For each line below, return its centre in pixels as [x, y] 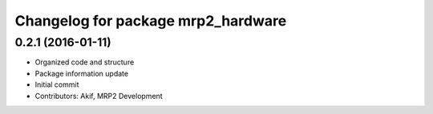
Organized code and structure [85, 62]
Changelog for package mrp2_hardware [151, 21]
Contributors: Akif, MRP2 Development [99, 96]
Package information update [81, 73]
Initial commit [57, 85]
